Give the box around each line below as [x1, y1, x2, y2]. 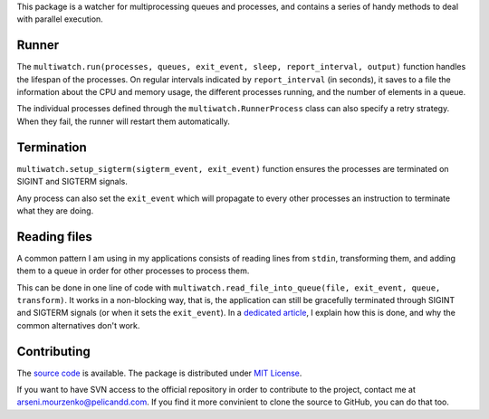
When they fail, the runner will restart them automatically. [16, 116, 231, 127]
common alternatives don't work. [16, 319, 140, 330]
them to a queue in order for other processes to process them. [16, 265, 250, 276]
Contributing [16, 344, 91, 359]
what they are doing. [16, 205, 94, 216]
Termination [16, 139, 88, 155]
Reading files [16, 229, 92, 244]
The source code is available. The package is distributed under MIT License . [16, 367, 302, 378]
